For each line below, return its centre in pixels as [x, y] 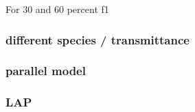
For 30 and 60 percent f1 [57, 9]
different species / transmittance [97, 39]
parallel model [46, 71]
